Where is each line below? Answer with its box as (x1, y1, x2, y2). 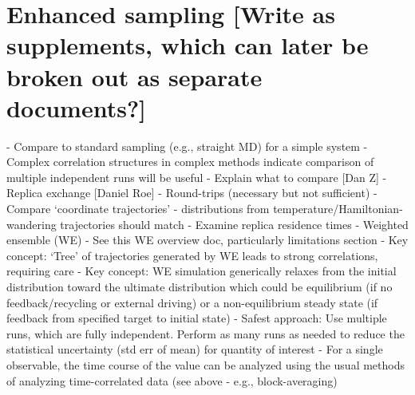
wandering (6, 215, 57, 232)
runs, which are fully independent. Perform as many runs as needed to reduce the (6, 325, 405, 342)
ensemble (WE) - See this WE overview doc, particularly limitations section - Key (6, 231, 409, 248)
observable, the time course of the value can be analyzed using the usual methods (6, 357, 405, 373)
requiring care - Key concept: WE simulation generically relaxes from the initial (6, 263, 397, 279)
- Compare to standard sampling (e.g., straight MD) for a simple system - (6, 137, 368, 154)
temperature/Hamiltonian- (273, 200, 403, 217)
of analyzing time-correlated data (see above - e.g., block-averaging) (6, 372, 338, 389)
